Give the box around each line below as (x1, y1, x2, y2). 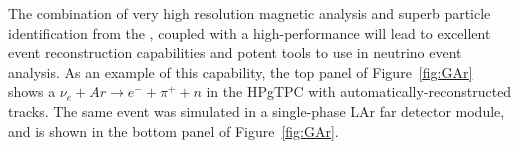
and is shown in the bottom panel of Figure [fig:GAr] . (8, 120, 339, 141)
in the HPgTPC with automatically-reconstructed (206, 81, 512, 102)
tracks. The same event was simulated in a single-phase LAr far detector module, (8, 100, 505, 121)
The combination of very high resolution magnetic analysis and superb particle (8, 3, 491, 23)
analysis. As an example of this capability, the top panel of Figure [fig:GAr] (8, 61, 473, 82)
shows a (8, 81, 56, 102)
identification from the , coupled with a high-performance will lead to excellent (8, 22, 491, 43)
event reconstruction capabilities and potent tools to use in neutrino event (8, 42, 462, 63)
